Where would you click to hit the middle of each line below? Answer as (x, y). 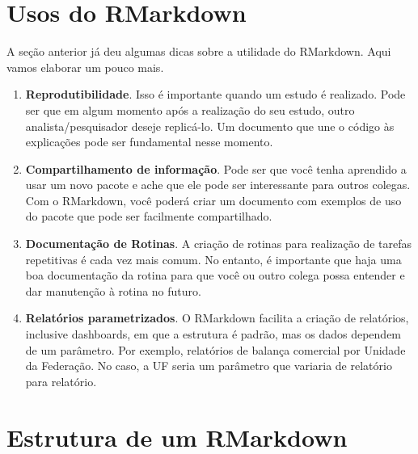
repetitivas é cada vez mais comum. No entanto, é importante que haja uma (213, 259)
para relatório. (61, 381)
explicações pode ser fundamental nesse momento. (149, 142)
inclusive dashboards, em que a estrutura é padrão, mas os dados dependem (213, 334)
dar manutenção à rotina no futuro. (113, 290)
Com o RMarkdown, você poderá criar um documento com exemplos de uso (213, 200)
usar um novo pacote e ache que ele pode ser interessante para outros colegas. (218, 185)
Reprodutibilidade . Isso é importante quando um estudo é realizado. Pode (215, 94)
